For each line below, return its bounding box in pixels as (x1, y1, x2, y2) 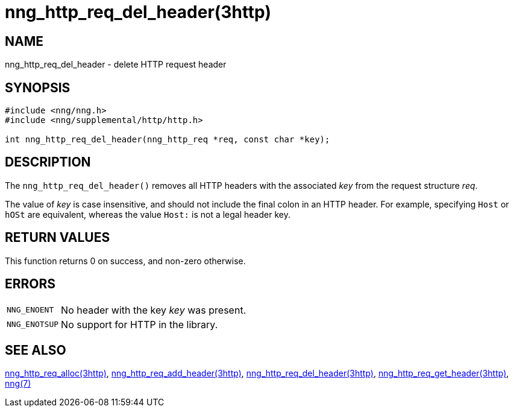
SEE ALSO (5, 342, 66, 358)
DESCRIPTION (5, 154, 91, 170)
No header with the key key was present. (61, 303, 246, 316)
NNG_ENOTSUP (7, 320, 59, 329)
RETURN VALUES (5, 230, 110, 246)
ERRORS (5, 276, 56, 292)
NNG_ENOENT (7, 305, 54, 315)
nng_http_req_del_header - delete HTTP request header (5, 59, 227, 70)
